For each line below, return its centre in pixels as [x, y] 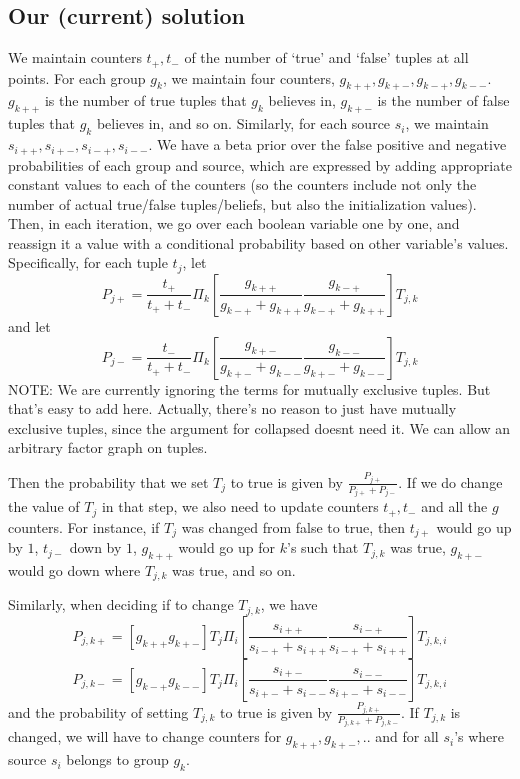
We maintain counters [75, 57]
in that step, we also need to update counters [240, 506]
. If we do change [450, 481]
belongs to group [117, 759]
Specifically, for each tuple [88, 262]
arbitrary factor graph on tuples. [108, 447]
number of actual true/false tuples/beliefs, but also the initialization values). [242, 203]
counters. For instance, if [84, 526]
